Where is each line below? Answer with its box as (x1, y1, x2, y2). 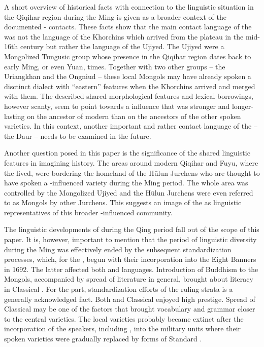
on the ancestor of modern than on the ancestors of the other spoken (27, 110, 241, 121)
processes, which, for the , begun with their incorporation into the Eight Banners (4, 254, 256, 264)
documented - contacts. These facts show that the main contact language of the (4, 21, 252, 32)
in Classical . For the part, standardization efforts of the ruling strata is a (4, 284, 233, 294)
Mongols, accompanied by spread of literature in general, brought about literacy (4, 274, 253, 284)
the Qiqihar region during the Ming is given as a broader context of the (4, 11, 226, 22)
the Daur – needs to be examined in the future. (4, 130, 151, 141)
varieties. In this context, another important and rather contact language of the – (4, 121, 257, 131)
